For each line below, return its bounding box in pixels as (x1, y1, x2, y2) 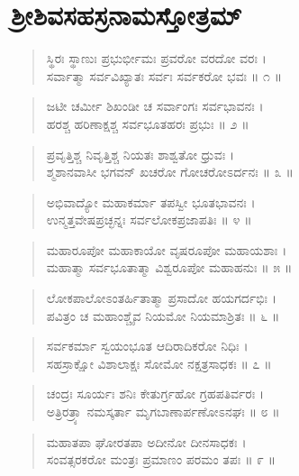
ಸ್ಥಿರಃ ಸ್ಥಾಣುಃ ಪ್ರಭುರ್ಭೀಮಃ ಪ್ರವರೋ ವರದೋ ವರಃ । (46, 49, 267, 68)
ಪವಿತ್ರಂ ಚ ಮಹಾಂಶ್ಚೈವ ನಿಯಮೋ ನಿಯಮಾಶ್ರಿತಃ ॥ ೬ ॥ (46, 306, 280, 325)
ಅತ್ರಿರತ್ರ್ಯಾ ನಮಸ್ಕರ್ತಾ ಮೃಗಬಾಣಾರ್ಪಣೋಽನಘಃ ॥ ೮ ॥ (46, 402, 280, 421)
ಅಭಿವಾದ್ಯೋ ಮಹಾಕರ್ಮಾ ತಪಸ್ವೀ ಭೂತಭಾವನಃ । (46, 192, 256, 211)
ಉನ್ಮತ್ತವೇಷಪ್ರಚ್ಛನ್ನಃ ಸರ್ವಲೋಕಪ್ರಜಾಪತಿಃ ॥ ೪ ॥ (46, 210, 252, 229)
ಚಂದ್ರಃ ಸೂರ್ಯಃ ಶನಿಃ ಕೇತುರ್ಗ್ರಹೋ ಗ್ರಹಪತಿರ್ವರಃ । (46, 384, 265, 403)
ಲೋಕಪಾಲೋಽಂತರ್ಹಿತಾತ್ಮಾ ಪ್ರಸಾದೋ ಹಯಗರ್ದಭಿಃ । (46, 288, 277, 307)
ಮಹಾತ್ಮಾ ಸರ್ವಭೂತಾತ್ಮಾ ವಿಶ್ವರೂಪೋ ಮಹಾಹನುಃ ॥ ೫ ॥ (46, 258, 293, 277)
